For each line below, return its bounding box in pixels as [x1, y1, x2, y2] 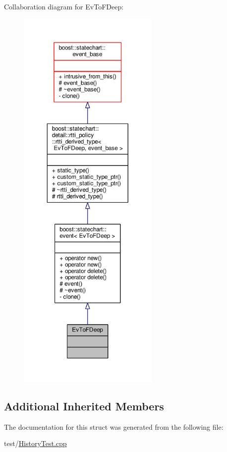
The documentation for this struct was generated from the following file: [4, 421, 224, 432]
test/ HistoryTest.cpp [4, 438, 67, 449]
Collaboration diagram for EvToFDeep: [4, 1, 124, 11]
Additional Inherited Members [4, 398, 164, 413]
